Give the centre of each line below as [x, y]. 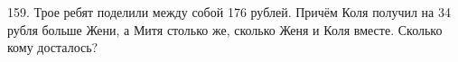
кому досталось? [53, 47]
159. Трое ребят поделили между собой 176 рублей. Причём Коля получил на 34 [229, 12]
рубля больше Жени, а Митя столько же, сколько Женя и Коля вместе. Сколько [225, 29]
